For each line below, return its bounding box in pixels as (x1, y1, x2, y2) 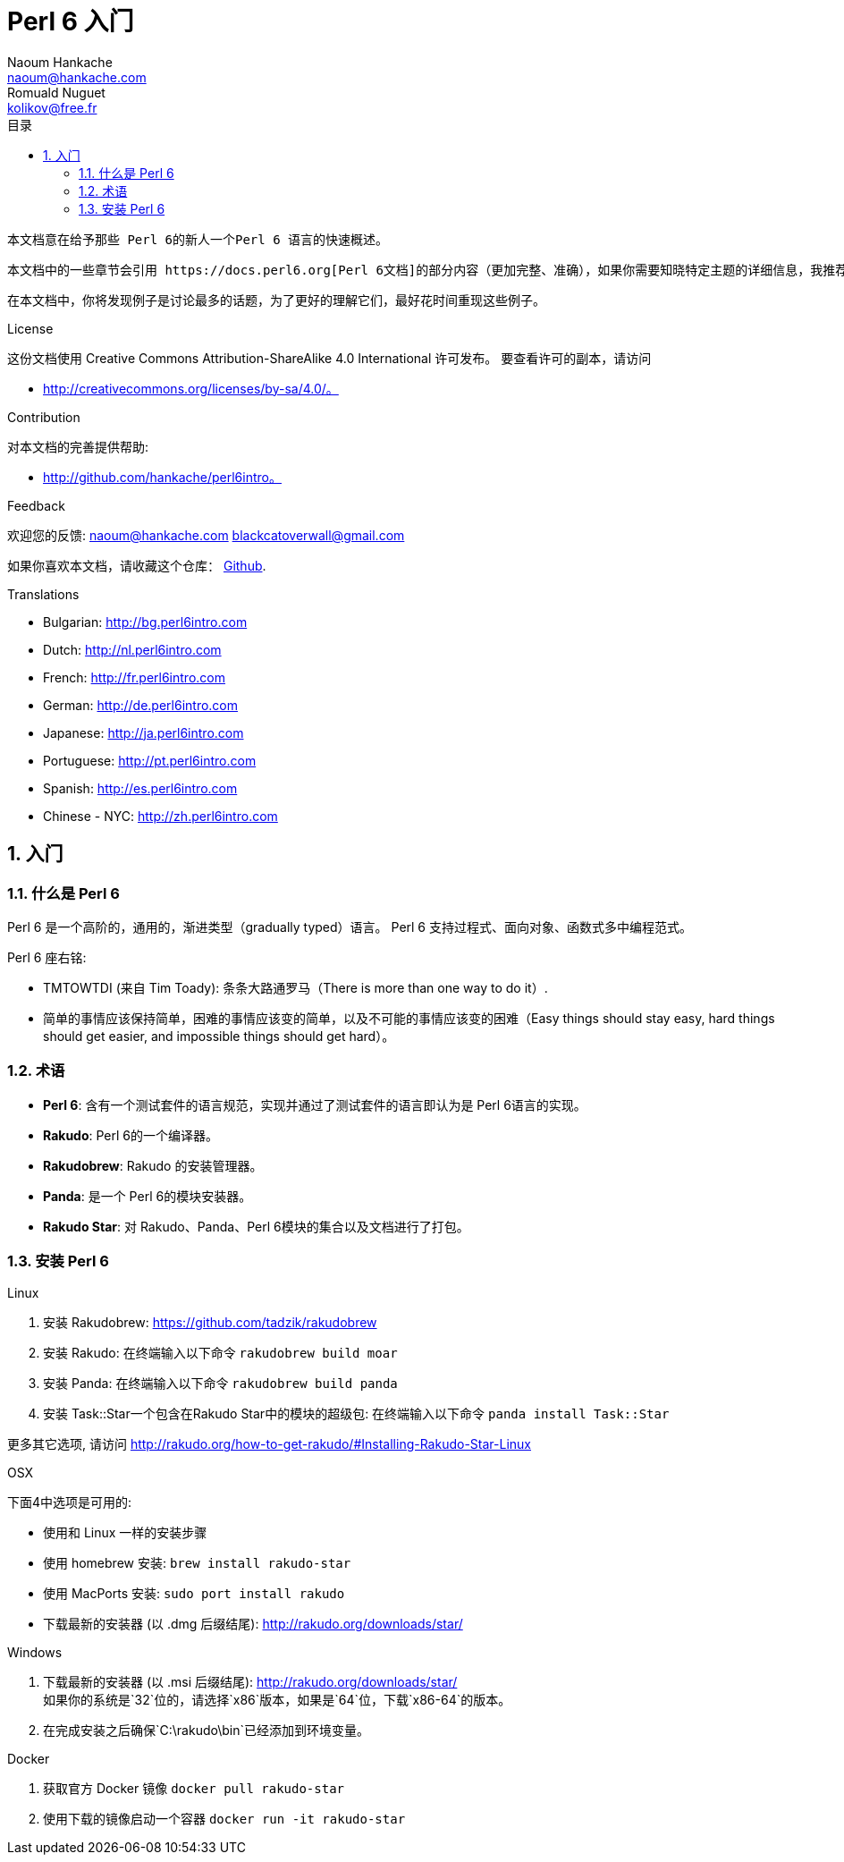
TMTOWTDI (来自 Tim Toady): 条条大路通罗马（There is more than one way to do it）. (43, 979, 548, 995)
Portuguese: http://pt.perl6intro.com (43, 752, 257, 768)
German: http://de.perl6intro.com (43, 697, 239, 713)
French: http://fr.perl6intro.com (43, 669, 225, 685)
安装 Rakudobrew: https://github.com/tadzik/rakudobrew (43, 1315, 377, 1331)
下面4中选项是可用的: (7, 1494, 132, 1511)
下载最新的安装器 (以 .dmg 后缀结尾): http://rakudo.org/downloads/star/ (43, 1616, 463, 1632)
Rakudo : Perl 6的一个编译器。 (43, 1127, 219, 1143)
